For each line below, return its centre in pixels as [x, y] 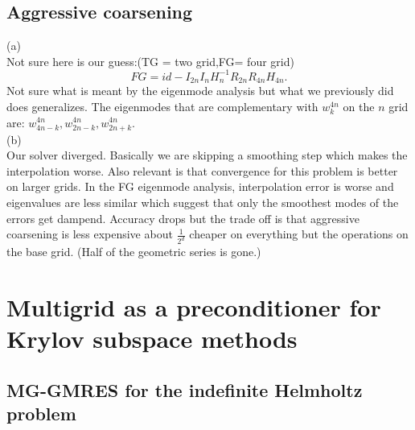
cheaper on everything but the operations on [299, 234]
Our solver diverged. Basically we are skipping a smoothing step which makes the [207, 155]
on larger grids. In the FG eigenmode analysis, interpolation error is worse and [200, 186]
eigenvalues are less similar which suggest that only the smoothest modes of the [203, 203]
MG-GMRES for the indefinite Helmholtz [185, 389]
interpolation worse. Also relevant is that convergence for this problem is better [202, 170]
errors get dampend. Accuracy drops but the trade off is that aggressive [183, 218]
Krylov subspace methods [152, 339]
